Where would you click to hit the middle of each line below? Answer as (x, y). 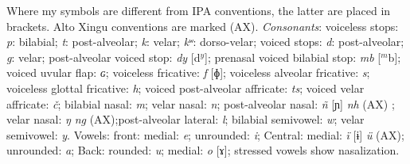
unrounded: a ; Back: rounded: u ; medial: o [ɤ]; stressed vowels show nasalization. (203, 150)
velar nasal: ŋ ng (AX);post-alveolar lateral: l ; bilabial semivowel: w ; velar (185, 119)
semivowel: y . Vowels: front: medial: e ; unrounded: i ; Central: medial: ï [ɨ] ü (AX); (205, 134)
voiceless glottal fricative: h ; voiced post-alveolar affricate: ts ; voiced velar (185, 88)
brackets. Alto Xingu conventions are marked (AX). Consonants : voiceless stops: (203, 26)
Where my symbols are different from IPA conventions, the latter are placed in (199, 10)
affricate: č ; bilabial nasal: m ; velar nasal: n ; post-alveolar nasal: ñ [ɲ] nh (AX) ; (201, 103)
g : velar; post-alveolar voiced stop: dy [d (103, 57)
